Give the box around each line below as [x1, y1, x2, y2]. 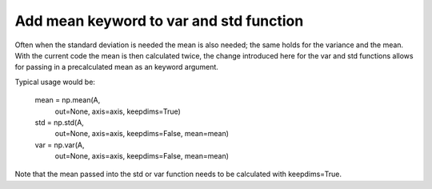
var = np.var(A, [34, 140, 85, 150]
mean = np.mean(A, [34, 95, 101, 105]
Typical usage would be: [14, 77, 96, 86]
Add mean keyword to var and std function [14, 12, 304, 30]
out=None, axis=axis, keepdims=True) [54, 107, 182, 116]
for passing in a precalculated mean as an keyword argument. [14, 62, 219, 72]
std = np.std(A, [34, 117, 84, 127]
